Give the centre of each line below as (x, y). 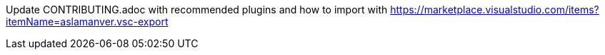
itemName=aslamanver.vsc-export (87, 22)
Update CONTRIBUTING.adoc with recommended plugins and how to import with (197, 10)
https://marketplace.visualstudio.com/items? (495, 10)
